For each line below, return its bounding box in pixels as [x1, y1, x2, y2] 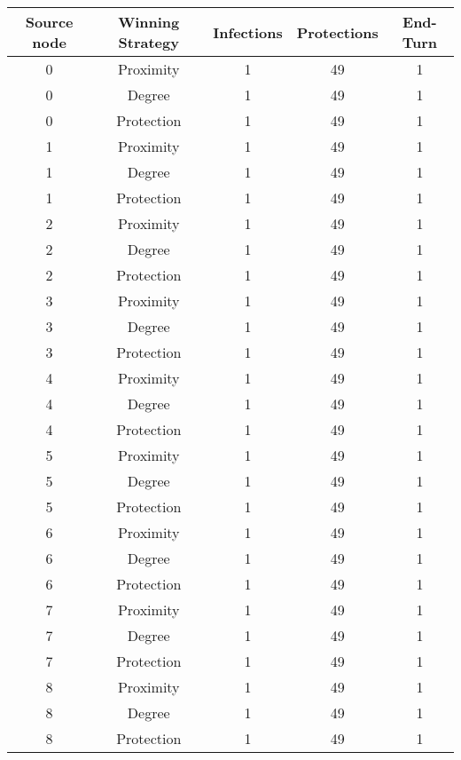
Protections [296, 21, 379, 43]
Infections [213, 21, 283, 43]
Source [25, 12, 74, 32]
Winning [118, 12, 180, 32]
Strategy [118, 32, 179, 52]
